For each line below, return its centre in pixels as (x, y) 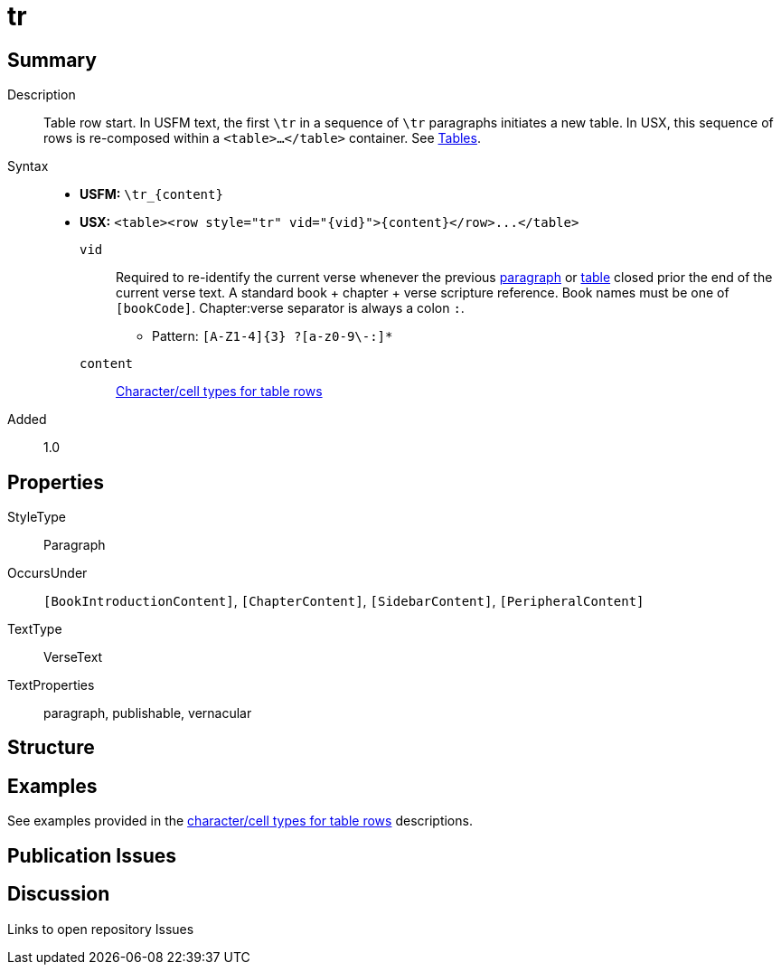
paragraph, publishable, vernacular (148, 713)
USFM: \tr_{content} (151, 194)
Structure (51, 748)
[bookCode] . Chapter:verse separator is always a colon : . (290, 308)
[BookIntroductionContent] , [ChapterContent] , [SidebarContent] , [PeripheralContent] (344, 601)
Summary (52, 60)
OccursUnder (47, 573)
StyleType (37, 517)
